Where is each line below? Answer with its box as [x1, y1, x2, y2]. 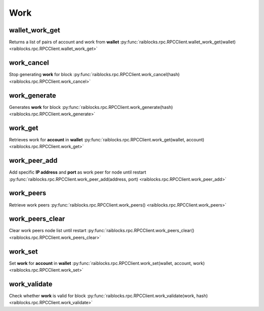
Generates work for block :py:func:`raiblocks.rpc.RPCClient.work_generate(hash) [9, 104, 173, 110]
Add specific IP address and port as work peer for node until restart [9, 169, 147, 175]
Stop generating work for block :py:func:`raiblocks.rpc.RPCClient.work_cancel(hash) [9, 72, 180, 78]
